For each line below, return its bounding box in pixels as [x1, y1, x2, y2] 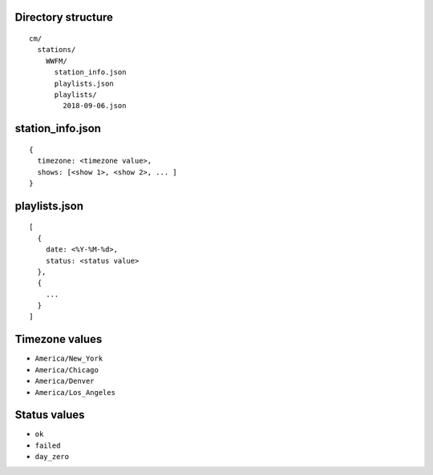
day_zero [34, 453, 70, 461]
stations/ [37, 45, 76, 54]
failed [34, 441, 61, 450]
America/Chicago [34, 365, 99, 374]
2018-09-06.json [63, 101, 127, 111]
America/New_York [34, 354, 103, 364]
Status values [14, 409, 85, 422]
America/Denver [34, 376, 95, 386]
